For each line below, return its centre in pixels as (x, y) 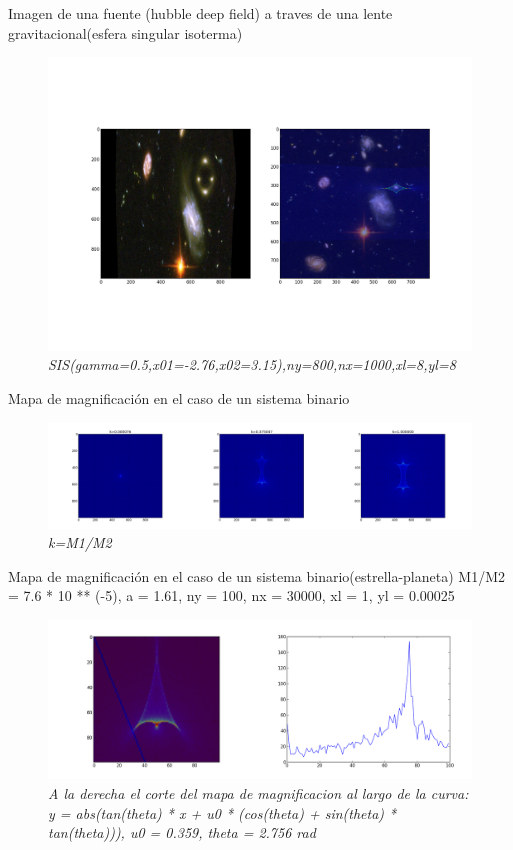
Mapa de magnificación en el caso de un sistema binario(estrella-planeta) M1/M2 (256, 575)
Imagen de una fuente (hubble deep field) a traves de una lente (200, 13)
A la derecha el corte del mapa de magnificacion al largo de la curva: (258, 792)
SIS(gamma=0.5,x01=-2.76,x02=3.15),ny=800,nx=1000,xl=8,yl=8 (252, 364)
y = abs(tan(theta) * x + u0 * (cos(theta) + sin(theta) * (222, 812)
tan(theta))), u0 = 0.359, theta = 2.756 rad (182, 832)
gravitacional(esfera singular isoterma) (125, 32)
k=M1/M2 (80, 542)
